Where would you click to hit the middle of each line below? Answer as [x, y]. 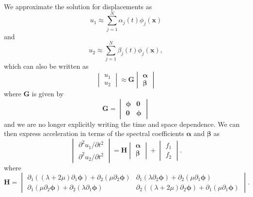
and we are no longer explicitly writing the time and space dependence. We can [122, 124]
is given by [48, 94]
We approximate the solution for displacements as [78, 6]
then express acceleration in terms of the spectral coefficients [94, 133]
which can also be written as [46, 66]
